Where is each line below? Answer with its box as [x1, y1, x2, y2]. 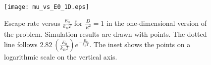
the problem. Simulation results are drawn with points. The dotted [4, 28, 207, 39]
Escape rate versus [4, 17, 60, 28]
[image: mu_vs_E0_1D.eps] [4, 3, 89, 10]
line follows [4, 39, 38, 50]
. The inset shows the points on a [89, 39, 191, 50]
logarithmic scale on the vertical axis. [4, 52, 117, 62]
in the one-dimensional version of [106, 17, 207, 28]
